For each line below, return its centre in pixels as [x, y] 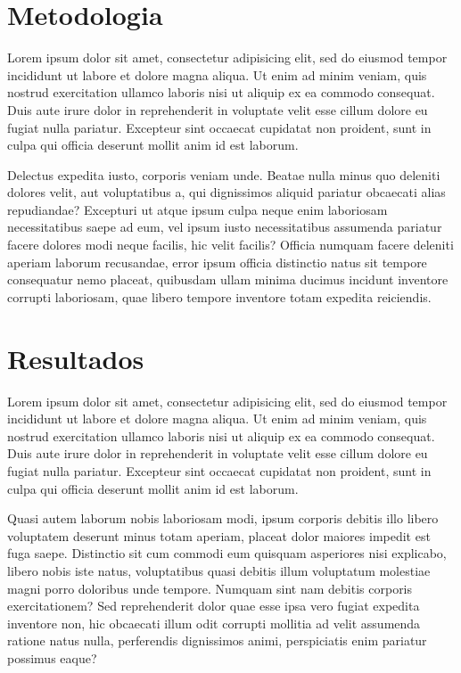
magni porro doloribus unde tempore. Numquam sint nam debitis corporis [210, 588]
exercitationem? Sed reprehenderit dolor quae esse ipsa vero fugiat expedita [214, 606]
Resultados [76, 358]
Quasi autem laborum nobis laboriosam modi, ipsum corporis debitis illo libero [223, 518]
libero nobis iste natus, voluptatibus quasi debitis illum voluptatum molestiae [219, 570]
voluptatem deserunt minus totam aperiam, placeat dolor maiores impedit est [219, 535]
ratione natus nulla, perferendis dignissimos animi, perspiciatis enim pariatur [217, 640]
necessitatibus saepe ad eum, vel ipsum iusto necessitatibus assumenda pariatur [225, 227]
